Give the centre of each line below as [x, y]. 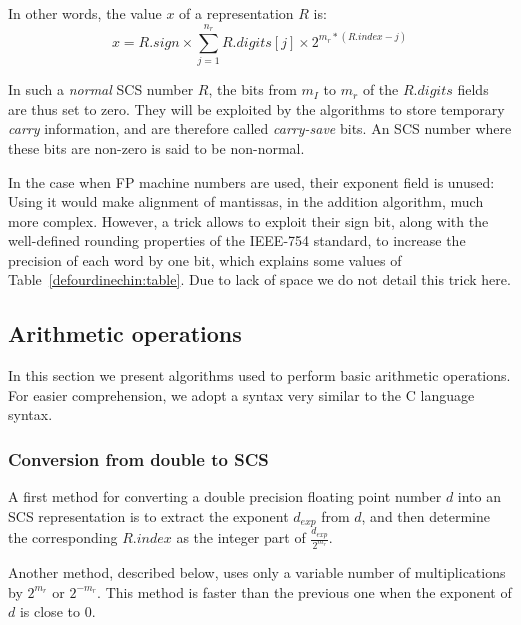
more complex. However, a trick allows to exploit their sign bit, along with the [248, 220]
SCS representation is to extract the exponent [148, 515]
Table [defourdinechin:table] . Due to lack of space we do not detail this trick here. [259, 279]
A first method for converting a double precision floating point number [225, 496]
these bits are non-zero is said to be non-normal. [156, 147]
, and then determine [425, 515]
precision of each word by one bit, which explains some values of [205, 259]
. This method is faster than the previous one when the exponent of [304, 591]
